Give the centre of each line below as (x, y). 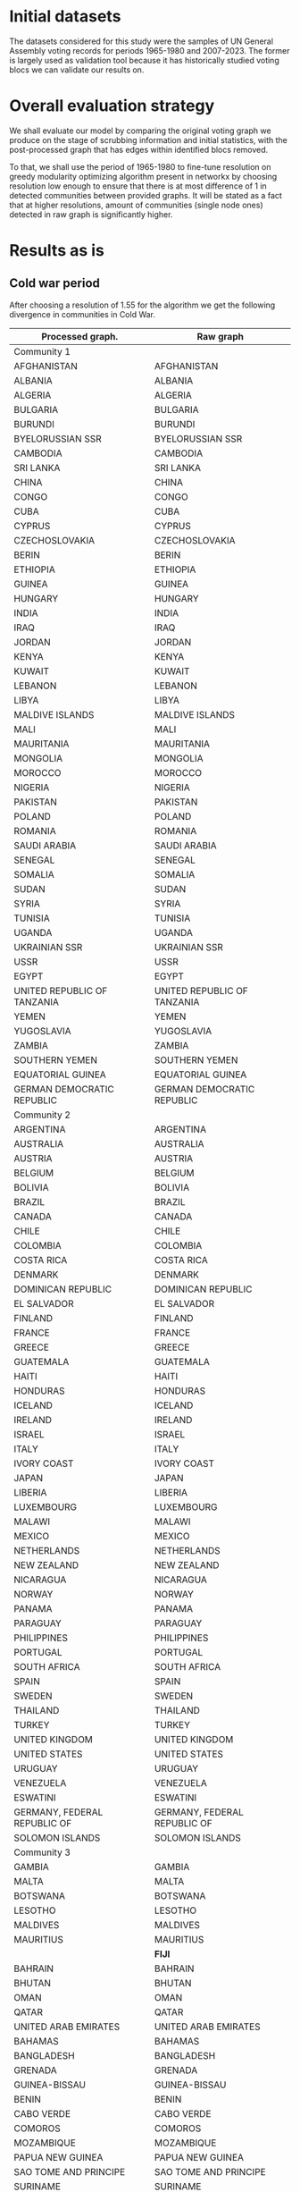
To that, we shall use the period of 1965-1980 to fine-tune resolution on (140, 166)
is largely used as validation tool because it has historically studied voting (144, 60)
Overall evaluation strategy (112, 106)
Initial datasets (65, 17)
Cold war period (55, 283)
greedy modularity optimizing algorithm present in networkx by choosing (143, 176)
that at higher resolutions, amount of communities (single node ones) (136, 205)
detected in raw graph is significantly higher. (91, 214)
